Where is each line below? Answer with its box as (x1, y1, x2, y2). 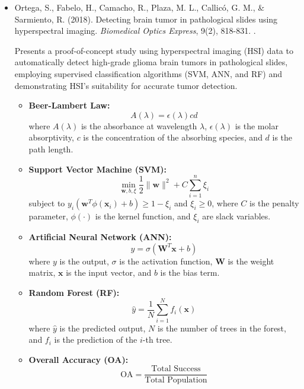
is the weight (228, 254, 274, 267)
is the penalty (249, 197, 299, 209)
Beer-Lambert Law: (28, 99, 110, 111)
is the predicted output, (59, 321, 146, 334)
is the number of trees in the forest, (158, 321, 286, 334)
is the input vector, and (66, 266, 152, 279)
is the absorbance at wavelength (81, 119, 197, 132)
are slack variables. (202, 210, 271, 222)
